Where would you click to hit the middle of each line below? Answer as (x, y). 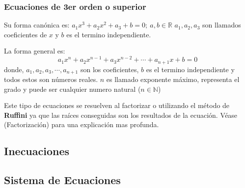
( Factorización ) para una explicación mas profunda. (82, 124)
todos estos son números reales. (51, 79)
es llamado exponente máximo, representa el (173, 79)
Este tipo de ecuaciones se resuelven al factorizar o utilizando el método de (117, 105)
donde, (14, 69)
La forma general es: (35, 51)
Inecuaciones (37, 151)
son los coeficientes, (109, 69)
